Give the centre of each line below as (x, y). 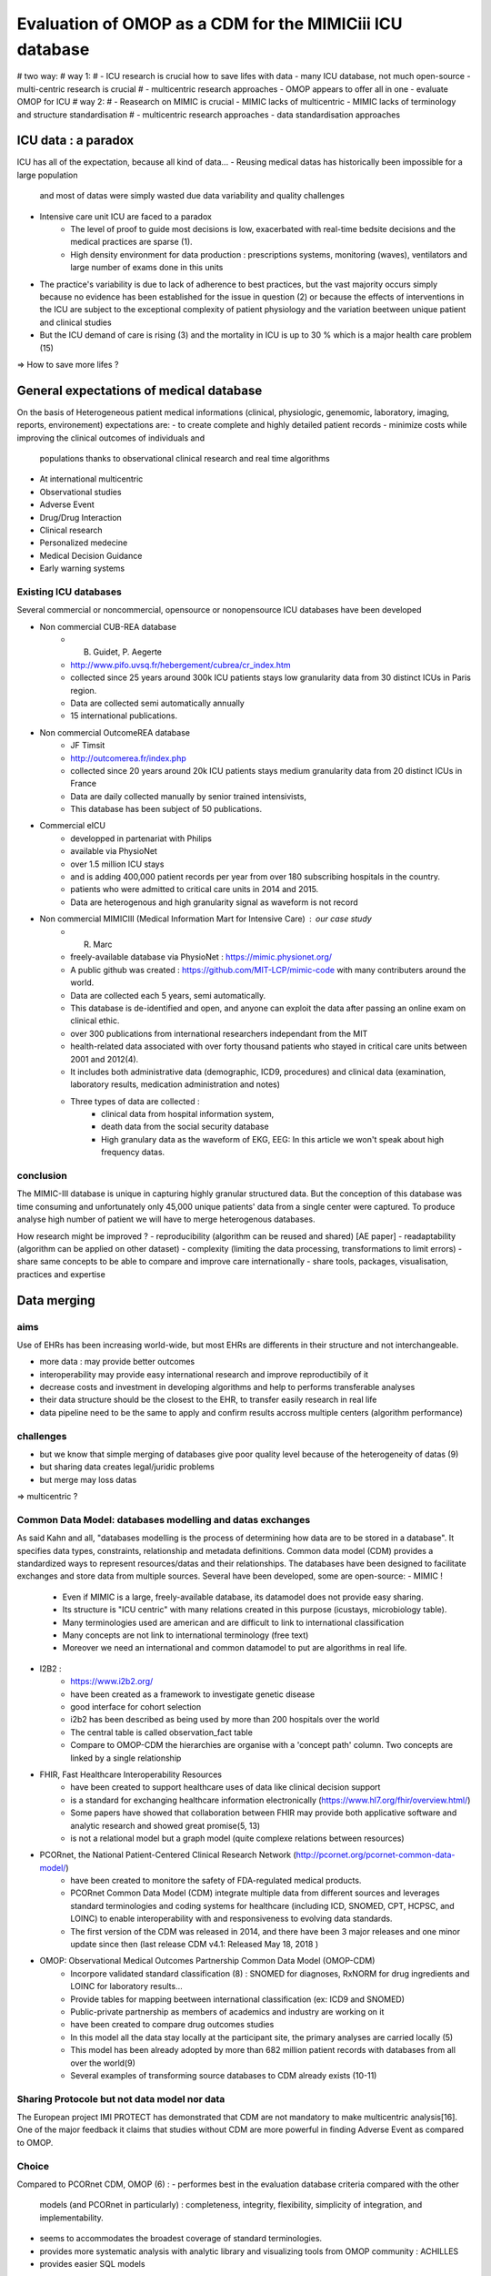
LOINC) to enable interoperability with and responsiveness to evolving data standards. (231, 1919)
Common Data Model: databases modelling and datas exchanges (164, 1519)
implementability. (71, 2218)
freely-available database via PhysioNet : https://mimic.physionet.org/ (201, 957)
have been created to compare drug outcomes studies (172, 2025)
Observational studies (80, 492)
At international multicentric (91, 479)
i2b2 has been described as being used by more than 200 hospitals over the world (225, 1720)
